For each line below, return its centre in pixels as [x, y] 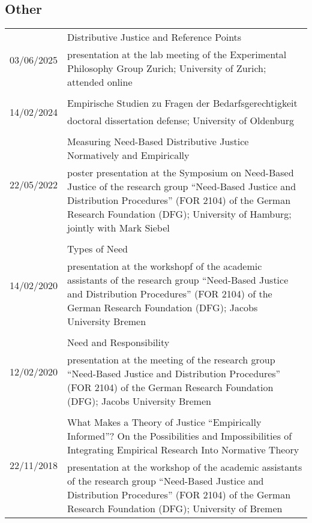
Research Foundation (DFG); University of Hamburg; [179, 214]
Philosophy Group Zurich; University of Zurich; [167, 68]
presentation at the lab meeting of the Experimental [177, 55]
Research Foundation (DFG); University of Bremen [175, 509]
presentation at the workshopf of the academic [165, 266]
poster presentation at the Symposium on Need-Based [181, 173]
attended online [100, 82]
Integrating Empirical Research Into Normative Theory [183, 450]
